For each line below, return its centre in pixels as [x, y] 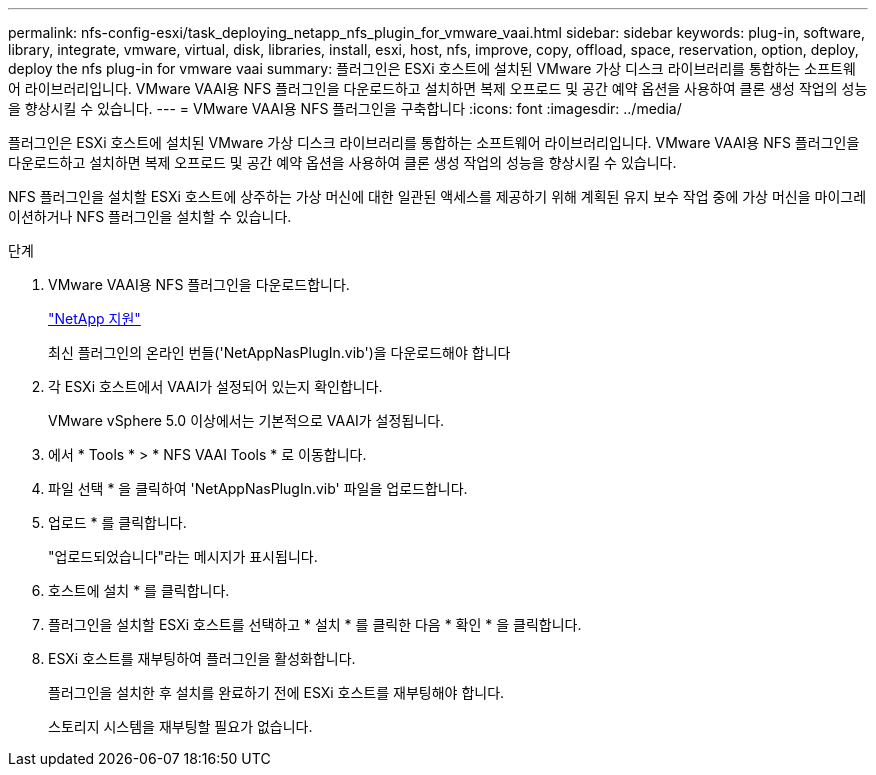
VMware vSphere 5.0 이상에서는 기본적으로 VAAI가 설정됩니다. [246, 420]
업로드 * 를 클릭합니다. [117, 522]
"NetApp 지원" [94, 318]
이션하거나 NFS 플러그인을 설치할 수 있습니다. [150, 216]
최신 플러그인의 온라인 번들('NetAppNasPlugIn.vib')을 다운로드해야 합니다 [279, 352]
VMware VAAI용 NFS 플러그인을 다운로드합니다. [199, 284]
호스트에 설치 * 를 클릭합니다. [139, 590]
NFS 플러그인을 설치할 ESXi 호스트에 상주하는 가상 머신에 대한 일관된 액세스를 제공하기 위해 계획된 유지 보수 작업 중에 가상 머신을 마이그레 [437, 196]
